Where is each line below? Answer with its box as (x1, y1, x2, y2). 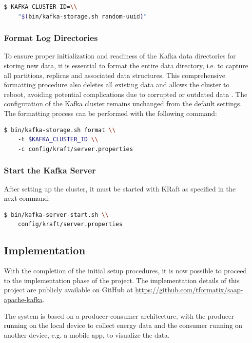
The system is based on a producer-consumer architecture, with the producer (4, 310, 234, 321)
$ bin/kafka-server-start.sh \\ (4, 211, 109, 218)
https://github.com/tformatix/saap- (135, 285, 243, 295)
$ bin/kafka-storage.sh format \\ (4, 126, 116, 133)
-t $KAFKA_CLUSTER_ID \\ (18, 136, 98, 143)
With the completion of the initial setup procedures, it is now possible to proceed (4, 266, 247, 276)
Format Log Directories (4, 32, 98, 44)
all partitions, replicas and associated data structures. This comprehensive (4, 70, 225, 80)
